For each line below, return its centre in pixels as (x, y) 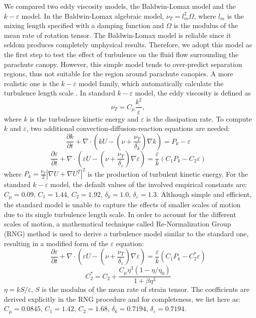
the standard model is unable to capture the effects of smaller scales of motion (122, 205)
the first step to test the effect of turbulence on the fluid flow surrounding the (121, 54)
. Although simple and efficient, (204, 194)
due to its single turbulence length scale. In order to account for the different (120, 214)
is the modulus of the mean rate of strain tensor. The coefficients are (146, 289)
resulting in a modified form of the (56, 243)
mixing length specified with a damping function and (84, 25)
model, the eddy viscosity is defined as (193, 93)
